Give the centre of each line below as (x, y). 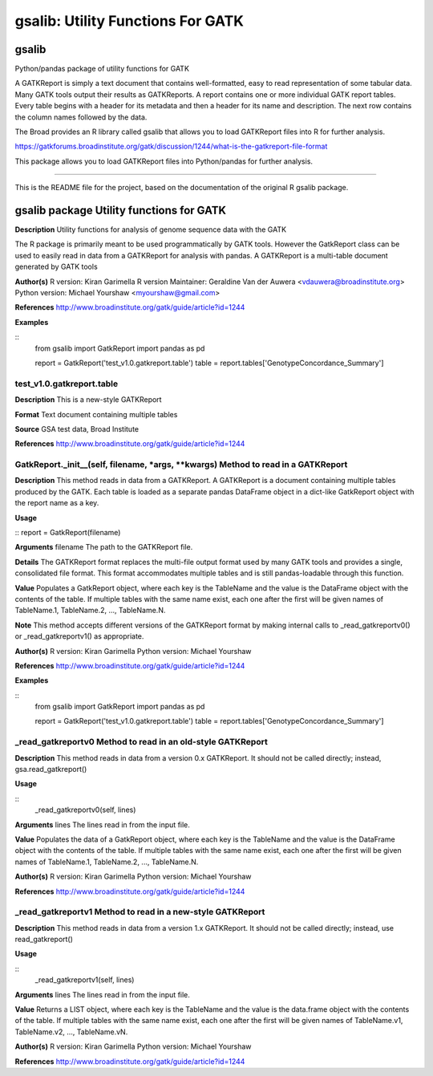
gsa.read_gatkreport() (51, 769)
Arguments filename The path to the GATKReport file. (104, 547)
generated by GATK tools (56, 267)
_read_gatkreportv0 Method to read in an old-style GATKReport (141, 742)
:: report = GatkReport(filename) (68, 533)
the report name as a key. (57, 503)
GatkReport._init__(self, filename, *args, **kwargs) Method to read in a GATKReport (181, 465)
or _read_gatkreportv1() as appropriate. (79, 636)
